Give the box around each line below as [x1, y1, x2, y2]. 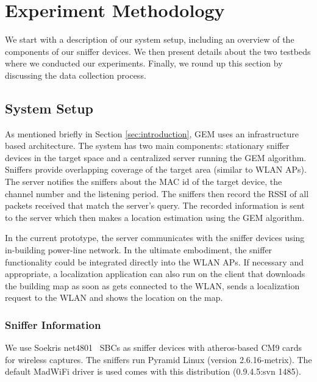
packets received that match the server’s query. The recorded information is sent [5, 199, 305, 212]
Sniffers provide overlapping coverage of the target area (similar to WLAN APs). [5, 163, 307, 176]
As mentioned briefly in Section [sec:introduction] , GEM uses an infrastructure [5, 127, 299, 140]
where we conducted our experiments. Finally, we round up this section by [5, 57, 283, 70]
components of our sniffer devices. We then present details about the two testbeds [5, 45, 311, 57]
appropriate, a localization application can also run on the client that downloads [5, 267, 305, 280]
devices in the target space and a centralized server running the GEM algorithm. [5, 151, 307, 164]
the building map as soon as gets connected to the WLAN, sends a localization [5, 279, 300, 292]
